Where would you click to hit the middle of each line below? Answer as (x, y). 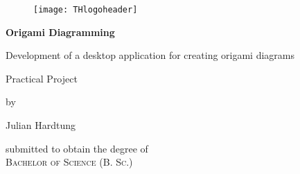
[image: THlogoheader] (86, 10)
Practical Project (42, 78)
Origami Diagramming (60, 32)
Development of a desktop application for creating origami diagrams (150, 55)
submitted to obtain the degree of (77, 148)
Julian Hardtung (41, 125)
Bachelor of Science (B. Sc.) (69, 162)
